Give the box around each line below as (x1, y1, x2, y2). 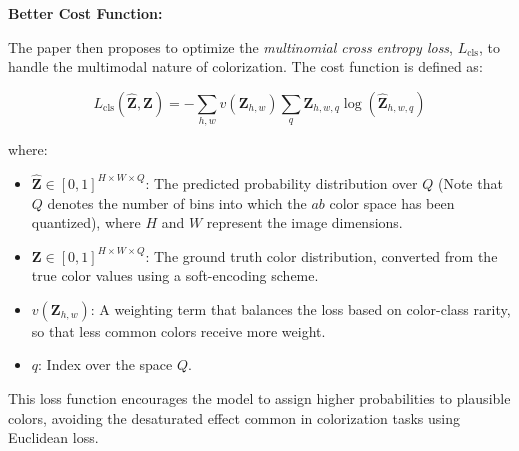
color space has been (329, 192, 455, 213)
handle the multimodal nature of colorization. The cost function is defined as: (8, 56, 483, 77)
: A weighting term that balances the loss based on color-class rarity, (90, 298, 511, 319)
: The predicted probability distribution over (145, 172, 418, 193)
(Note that (437, 172, 503, 193)
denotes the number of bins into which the (47, 192, 307, 213)
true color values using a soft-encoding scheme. (31, 265, 319, 286)
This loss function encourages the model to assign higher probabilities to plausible (8, 388, 511, 409)
